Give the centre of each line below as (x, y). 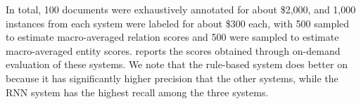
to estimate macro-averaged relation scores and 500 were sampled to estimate (172, 37)
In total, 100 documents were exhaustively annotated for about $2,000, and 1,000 (181, 9)
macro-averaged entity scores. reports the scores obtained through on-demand (173, 50)
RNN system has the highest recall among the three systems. (137, 92)
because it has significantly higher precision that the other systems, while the (172, 78)
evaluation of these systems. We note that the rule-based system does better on (177, 64)
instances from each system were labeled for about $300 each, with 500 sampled (178, 23)
